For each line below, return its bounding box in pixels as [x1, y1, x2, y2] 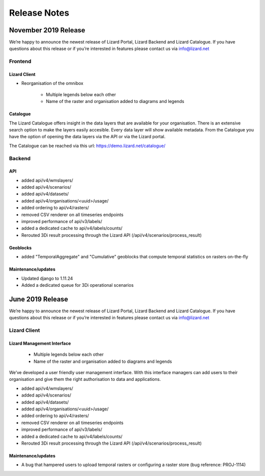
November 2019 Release [9, 26, 85, 34]
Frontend [9, 58, 31, 65]
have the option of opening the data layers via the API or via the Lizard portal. [9, 134, 166, 140]
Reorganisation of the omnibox [21, 80, 83, 86]
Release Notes [9, 7, 70, 18]
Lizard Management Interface [9, 340, 71, 346]
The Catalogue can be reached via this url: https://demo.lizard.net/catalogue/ [9, 143, 165, 149]
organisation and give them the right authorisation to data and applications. [9, 376, 161, 382]
